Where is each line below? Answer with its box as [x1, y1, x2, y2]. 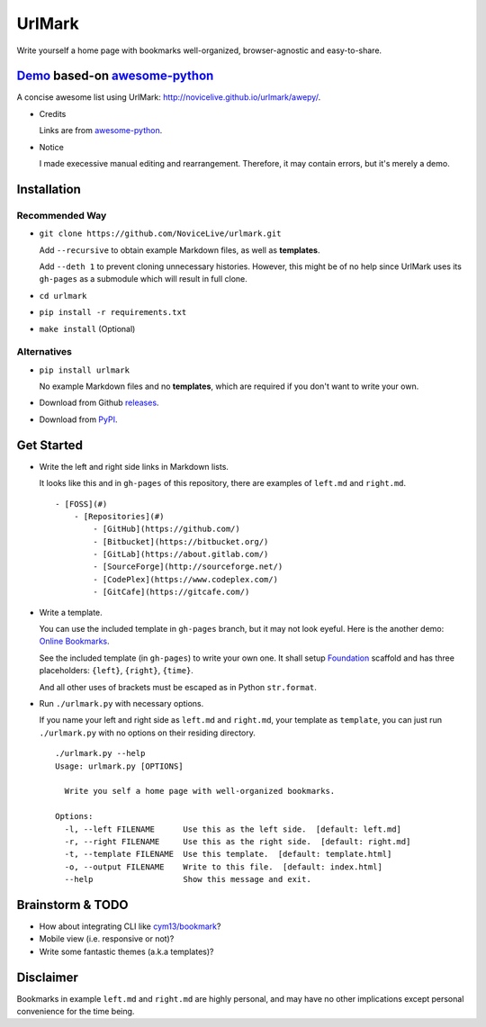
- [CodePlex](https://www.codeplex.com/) [93, 574, 279, 584]
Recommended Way [16, 209, 107, 221]
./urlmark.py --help [55, 748, 146, 759]
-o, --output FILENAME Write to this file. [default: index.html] [64, 861, 382, 872]
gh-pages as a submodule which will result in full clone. [39, 274, 247, 284]
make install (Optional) [39, 323, 136, 334]
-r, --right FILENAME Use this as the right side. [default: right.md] [64, 836, 411, 846]
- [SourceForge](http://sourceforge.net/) [93, 562, 283, 572]
